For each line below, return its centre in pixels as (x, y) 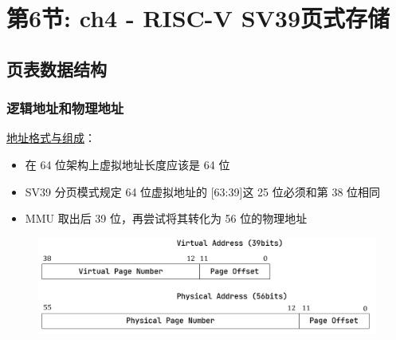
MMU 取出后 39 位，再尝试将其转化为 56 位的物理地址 (166, 218)
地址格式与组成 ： (51, 138)
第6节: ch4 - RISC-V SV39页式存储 (198, 18)
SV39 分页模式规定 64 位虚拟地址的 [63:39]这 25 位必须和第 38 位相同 (203, 191)
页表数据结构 (57, 68)
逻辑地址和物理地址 (65, 108)
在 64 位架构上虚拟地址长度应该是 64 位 (127, 164)
